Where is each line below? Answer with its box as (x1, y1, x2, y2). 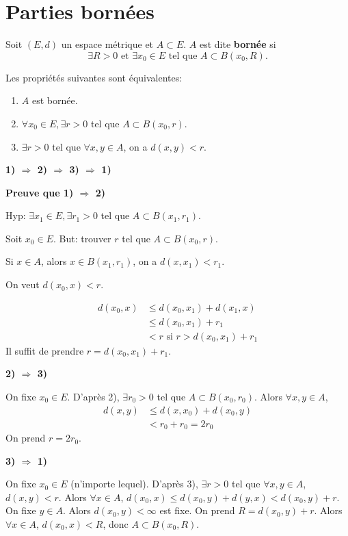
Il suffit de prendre (5, 343, 84, 357)
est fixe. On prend (159, 503, 235, 518)
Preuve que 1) (5, 185, 74, 199)
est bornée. (31, 93, 78, 107)
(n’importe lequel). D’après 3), (70, 476, 198, 491)
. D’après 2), (67, 389, 120, 403)
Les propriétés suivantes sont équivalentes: (5, 70, 183, 84)
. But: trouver (53, 231, 111, 245)
